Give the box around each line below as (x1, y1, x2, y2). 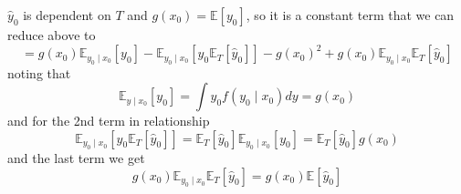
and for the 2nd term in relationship (7, 111, 210, 130)
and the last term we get (7, 148, 145, 168)
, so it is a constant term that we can (246, 5, 455, 24)
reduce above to (7, 26, 96, 44)
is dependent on (23, 5, 111, 24)
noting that (7, 63, 71, 82)
